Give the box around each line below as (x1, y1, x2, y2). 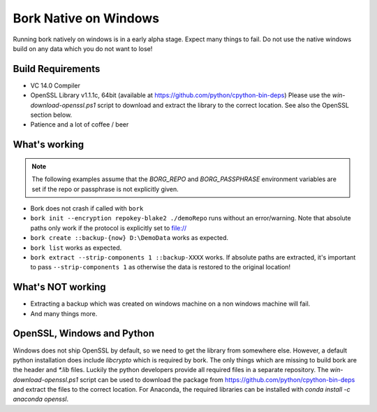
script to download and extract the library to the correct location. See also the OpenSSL (96, 101, 349, 109)
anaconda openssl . (13, 395, 69, 404)
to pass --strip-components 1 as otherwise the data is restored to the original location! (30, 263, 291, 271)
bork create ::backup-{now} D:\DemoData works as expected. (30, 234, 228, 242)
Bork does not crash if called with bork (30, 204, 144, 213)
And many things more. (30, 309, 98, 318)
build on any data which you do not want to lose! (13, 44, 153, 52)
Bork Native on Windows (13, 10, 160, 26)
